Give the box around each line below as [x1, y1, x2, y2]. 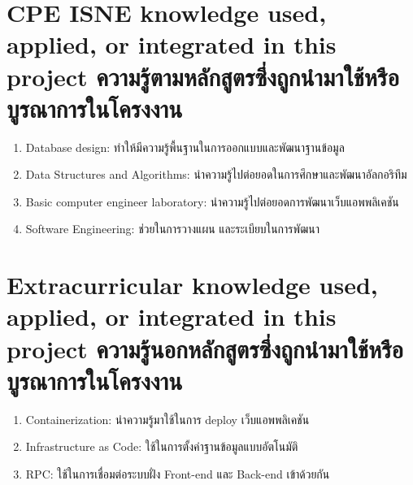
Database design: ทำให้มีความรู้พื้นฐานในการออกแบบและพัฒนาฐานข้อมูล [25, 138, 345, 155]
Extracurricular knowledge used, [7, 268, 378, 301]
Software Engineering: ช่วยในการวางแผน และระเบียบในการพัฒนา [25, 220, 320, 237]
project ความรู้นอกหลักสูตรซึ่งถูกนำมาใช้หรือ [7, 331, 404, 365]
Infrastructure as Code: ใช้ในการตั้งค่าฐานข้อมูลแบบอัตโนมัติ [25, 438, 298, 455]
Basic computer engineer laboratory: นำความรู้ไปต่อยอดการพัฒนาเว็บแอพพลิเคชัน [25, 193, 399, 210]
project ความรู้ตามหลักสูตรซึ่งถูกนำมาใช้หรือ [7, 59, 399, 93]
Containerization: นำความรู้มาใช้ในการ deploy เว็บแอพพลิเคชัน [25, 410, 310, 427]
